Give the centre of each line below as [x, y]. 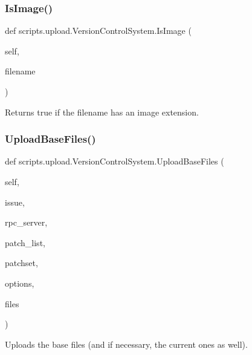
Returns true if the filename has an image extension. [102, 112]
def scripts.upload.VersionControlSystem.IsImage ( [98, 31]
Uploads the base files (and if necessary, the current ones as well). [126, 344]
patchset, [21, 263]
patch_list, [25, 242]
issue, [15, 202]
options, [20, 283]
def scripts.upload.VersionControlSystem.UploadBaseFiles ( [115, 161]
